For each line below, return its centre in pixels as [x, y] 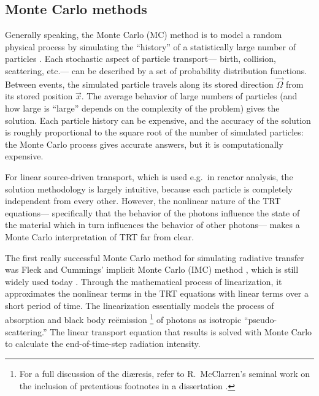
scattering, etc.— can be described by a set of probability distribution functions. [156, 70]
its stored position [39, 96]
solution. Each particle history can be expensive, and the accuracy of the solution [158, 120]
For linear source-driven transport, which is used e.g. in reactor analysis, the [149, 176]
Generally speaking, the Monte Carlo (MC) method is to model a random [144, 35]
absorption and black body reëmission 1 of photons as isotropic [123, 319]
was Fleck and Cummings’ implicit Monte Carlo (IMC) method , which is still [152, 269]
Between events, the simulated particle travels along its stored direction [139, 84]
